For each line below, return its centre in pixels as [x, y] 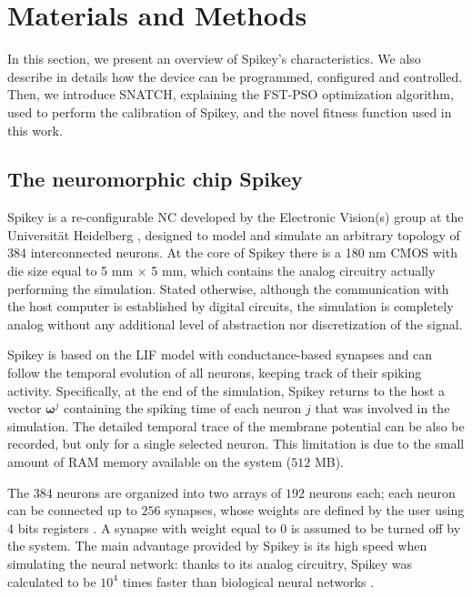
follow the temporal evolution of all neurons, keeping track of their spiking [215, 373]
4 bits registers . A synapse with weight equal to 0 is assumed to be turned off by [234, 527]
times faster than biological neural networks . [248, 581]
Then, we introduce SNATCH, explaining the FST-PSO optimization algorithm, [231, 94]
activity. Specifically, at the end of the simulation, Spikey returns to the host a [226, 390]
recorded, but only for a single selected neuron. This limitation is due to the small [236, 444]
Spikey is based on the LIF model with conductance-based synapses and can [220, 354]
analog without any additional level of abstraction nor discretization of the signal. [235, 324]
